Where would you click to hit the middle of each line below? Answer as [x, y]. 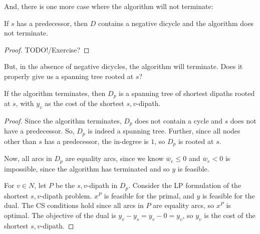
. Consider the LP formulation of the [185, 185]
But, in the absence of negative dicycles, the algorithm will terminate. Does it [123, 66]
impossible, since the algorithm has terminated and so [87, 168]
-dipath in [102, 185]
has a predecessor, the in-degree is [96, 141]
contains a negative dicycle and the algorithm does [176, 23]
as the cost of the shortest [84, 103]
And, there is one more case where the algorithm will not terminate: [109, 6]
